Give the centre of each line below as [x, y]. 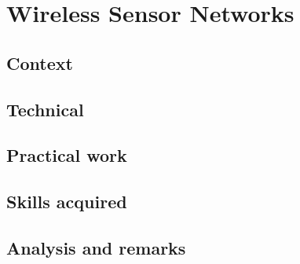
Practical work [67, 155]
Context [40, 62]
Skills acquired [67, 202]
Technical [45, 109]
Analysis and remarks [96, 247]
